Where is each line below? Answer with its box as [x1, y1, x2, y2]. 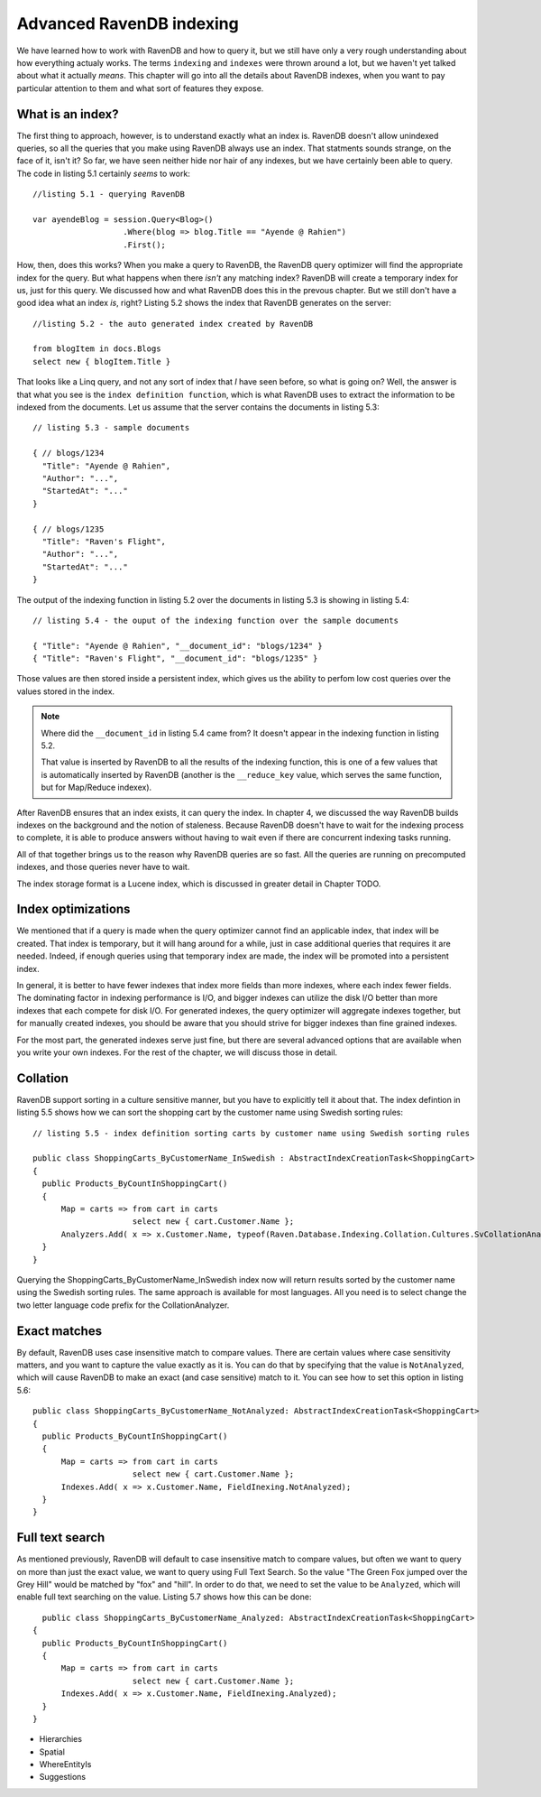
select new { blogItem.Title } [32, 357, 171, 366]
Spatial [39, 1746, 65, 1757]
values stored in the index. [16, 686, 115, 697]
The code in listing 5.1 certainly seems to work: [16, 168, 191, 179]
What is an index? [16, 107, 119, 122]
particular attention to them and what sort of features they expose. [16, 82, 264, 94]
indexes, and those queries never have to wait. [16, 862, 190, 873]
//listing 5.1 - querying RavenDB [32, 190, 185, 199]
